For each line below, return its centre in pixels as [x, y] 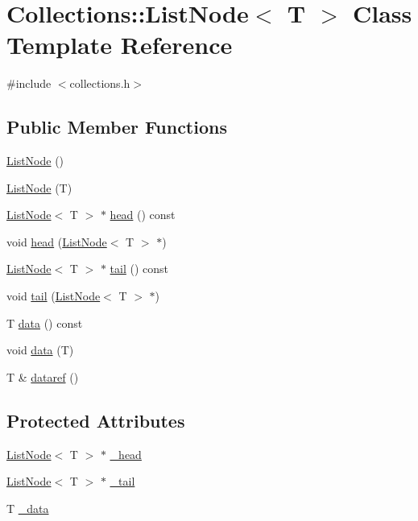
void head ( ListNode [57, 241]
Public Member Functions [117, 127]
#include [29, 83]
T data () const [45, 323]
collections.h [100, 83]
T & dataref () [43, 376]
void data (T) [40, 350]
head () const [143, 215]
